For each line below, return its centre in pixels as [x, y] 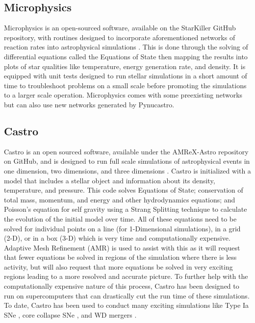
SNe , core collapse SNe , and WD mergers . [70, 314]
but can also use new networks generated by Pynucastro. [89, 104]
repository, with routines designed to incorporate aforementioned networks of [120, 37]
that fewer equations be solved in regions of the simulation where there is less [120, 257]
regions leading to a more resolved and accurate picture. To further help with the [126, 276]
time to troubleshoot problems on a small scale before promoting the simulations [125, 85]
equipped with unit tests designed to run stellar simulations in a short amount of [126, 76]
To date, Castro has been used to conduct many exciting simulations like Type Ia [126, 305]
